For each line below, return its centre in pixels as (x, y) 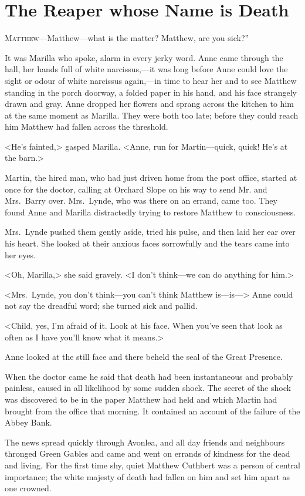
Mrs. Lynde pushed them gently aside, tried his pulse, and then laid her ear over (150, 232)
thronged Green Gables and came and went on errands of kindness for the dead (148, 453)
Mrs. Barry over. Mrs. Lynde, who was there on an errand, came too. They (141, 200)
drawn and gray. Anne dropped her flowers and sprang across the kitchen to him (149, 104)
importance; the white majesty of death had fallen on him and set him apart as (148, 476)
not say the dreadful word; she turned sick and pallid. (101, 306)
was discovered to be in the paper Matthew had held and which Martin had (141, 399)
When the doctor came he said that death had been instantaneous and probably (149, 376)
